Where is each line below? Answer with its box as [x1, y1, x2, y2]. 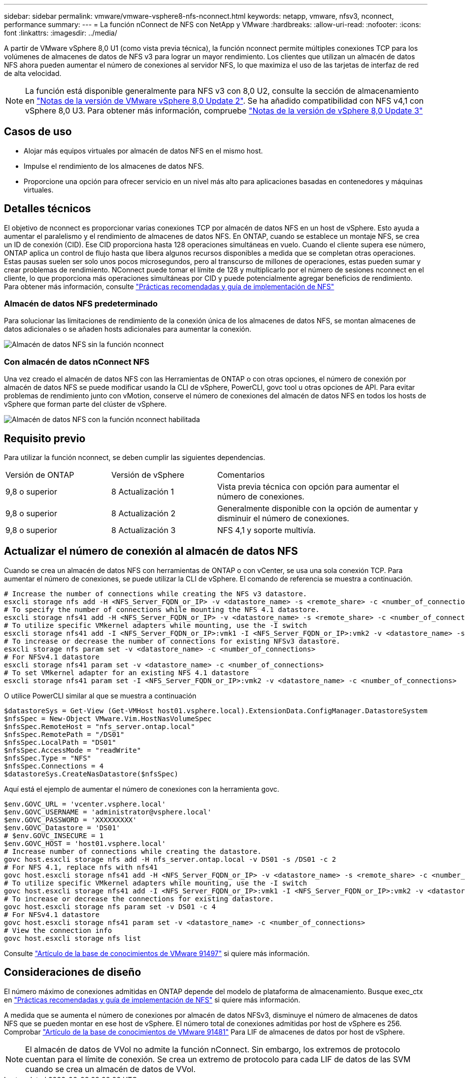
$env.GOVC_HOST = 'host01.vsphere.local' [4, 839, 166, 847]
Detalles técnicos [4, 202, 91, 215]
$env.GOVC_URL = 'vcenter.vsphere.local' [4, 800, 166, 808]
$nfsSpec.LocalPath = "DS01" [4, 738, 116, 746]
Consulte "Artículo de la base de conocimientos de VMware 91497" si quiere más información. [4, 949, 310, 958]
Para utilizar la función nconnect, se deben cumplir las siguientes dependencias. [4, 453, 266, 462]
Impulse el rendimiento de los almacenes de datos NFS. [24, 161, 204, 170]
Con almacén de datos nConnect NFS [4, 356, 150, 367]
